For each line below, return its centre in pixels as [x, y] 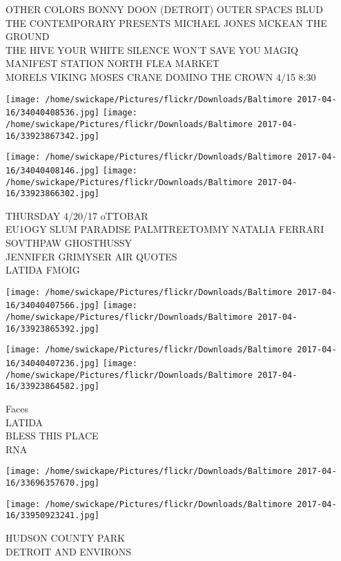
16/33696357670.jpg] [53, 483]
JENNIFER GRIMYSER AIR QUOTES [91, 256]
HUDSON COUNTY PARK [65, 538]
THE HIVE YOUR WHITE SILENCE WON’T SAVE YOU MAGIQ [152, 49]
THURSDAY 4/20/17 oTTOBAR [77, 215]
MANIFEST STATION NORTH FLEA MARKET [113, 63]
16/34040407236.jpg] [53, 364]
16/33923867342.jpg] [53, 136]
